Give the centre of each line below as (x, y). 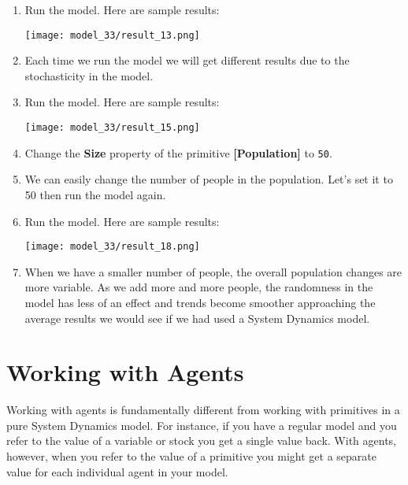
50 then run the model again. (95, 194)
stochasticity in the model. (89, 75)
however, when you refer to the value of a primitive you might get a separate (192, 456)
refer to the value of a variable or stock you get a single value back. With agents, (202, 441)
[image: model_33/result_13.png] (112, 35)
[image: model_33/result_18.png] (112, 247)
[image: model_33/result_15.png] (112, 128)
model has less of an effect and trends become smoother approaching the (200, 302)
